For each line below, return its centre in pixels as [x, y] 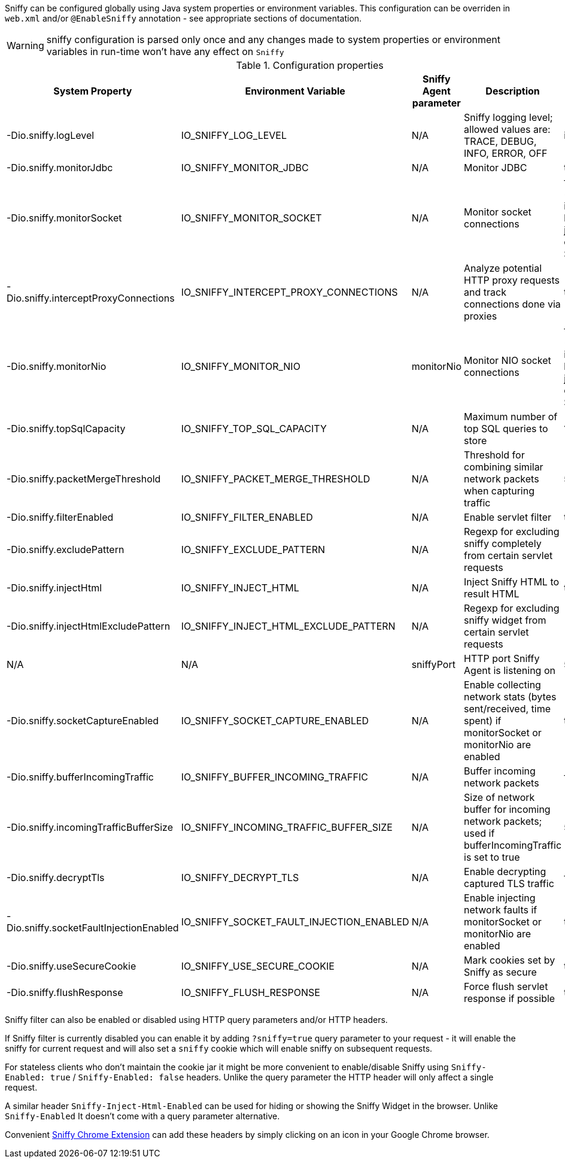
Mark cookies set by [510, 960]
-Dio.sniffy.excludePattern [66, 549]
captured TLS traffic [509, 883]
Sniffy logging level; [508, 117]
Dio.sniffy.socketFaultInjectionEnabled [93, 928]
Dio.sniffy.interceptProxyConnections [91, 298]
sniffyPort [433, 664]
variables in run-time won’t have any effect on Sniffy [165, 51]
